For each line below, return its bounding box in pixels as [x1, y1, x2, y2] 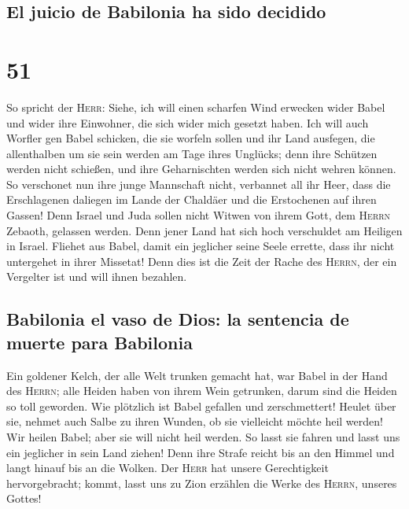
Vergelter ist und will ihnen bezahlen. [6, 268, 187, 285]
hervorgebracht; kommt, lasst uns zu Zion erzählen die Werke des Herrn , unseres [6, 474, 397, 491]
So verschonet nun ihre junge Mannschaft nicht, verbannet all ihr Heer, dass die [6, 175, 391, 192]
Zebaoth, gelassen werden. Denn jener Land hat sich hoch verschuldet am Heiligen [6, 222, 403, 238]
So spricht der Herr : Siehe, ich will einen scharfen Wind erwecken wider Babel [6, 98, 385, 115]
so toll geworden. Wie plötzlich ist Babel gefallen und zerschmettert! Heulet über [6, 397, 396, 414]
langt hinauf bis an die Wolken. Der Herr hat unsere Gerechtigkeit [6, 459, 329, 476]
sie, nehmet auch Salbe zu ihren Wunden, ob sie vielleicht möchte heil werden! [6, 413, 383, 430]
